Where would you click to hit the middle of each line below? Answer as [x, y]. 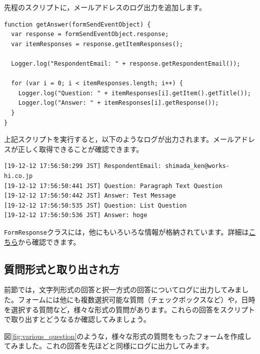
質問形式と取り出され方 [62, 269]
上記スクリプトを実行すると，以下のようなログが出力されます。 [109, 139]
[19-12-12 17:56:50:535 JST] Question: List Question [95, 205]
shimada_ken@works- [197, 166]
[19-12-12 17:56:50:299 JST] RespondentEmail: [83, 166]
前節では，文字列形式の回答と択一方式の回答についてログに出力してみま [123, 290]
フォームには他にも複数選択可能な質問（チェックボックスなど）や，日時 [136, 299]
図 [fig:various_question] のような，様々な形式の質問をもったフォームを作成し [128, 336]
